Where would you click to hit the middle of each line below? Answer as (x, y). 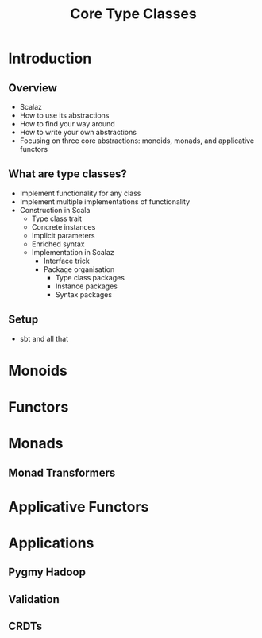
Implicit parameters (63, 235)
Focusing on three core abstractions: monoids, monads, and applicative (137, 141)
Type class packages (90, 277)
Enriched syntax (58, 244)
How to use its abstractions (64, 115)
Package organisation (79, 269)
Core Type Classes (133, 14)
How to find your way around (67, 124)
